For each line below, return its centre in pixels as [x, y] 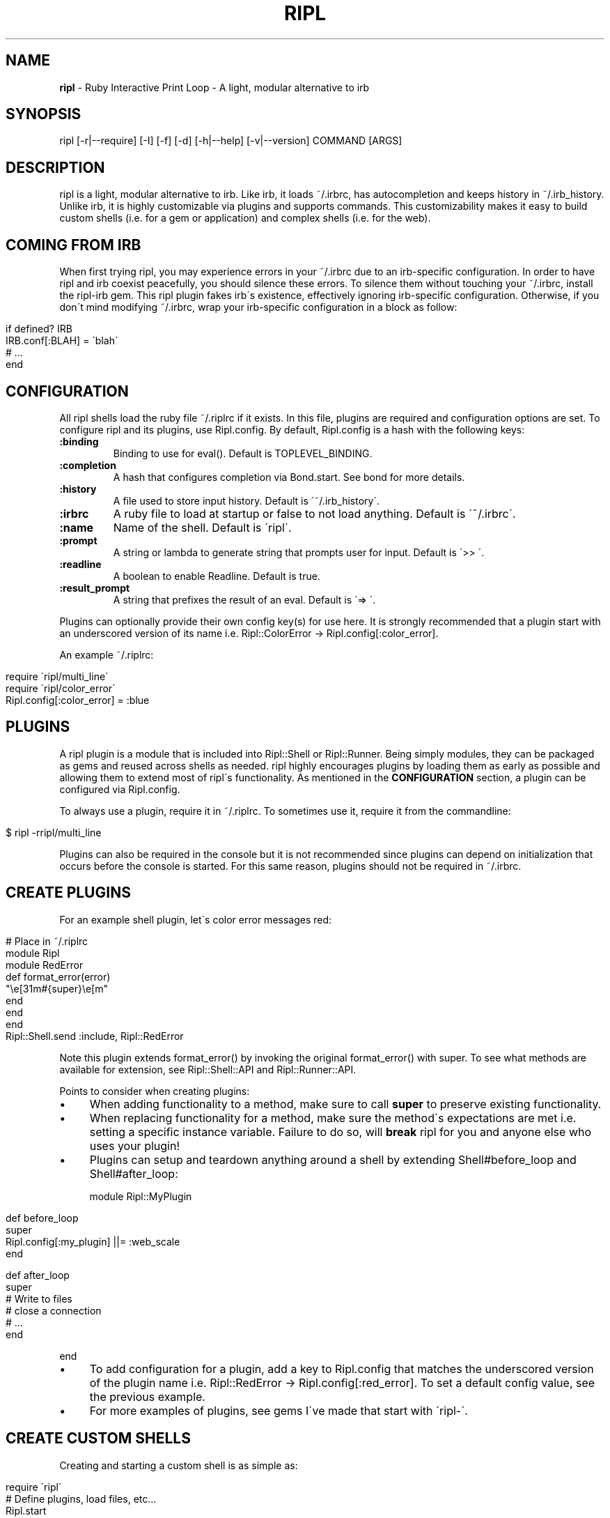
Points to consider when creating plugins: [155, 1091]
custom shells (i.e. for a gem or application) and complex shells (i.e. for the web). [245, 218]
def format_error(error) [58, 976]
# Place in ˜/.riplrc [47, 941]
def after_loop [38, 1275]
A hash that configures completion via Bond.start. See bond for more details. [289, 477]
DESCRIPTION [55, 167]
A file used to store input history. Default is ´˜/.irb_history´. [247, 500]
